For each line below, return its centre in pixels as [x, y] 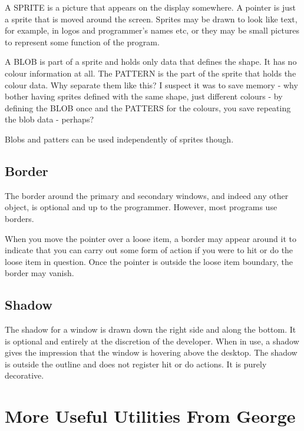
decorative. [24, 375]
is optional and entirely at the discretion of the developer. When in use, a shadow [152, 341]
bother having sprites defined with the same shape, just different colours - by [144, 96]
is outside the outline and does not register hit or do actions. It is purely [136, 364]
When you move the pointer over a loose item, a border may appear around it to [151, 238]
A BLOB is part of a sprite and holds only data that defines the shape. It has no [151, 62]
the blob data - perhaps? [49, 119]
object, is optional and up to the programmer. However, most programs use [141, 207]
